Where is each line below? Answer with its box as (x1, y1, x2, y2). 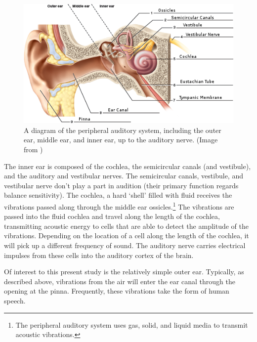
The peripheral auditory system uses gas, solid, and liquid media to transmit (15, 319, 248, 330)
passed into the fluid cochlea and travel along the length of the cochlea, (4, 211, 220, 221)
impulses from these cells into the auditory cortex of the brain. (4, 250, 194, 260)
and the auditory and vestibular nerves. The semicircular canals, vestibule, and (4, 171, 243, 181)
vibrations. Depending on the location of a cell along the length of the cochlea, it (4, 230, 249, 241)
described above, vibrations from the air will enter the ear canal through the (4, 276, 235, 286)
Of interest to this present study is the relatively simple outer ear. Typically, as (4, 266, 244, 277)
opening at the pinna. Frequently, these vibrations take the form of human (4, 286, 229, 296)
